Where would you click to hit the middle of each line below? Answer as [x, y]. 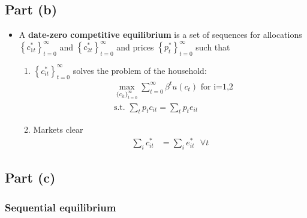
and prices [135, 47]
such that [213, 47]
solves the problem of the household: [140, 70]
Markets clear [58, 129]
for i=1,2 [217, 87]
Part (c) [30, 177]
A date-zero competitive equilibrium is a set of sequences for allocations [160, 35]
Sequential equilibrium [61, 207]
